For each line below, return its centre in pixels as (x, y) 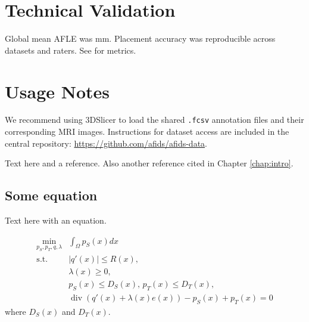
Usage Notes (57, 91)
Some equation (51, 195)
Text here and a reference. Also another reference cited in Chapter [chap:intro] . (149, 163)
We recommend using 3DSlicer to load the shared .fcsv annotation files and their (154, 120)
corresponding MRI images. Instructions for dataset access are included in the (147, 131)
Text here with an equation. (56, 220)
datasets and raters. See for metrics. (71, 50)
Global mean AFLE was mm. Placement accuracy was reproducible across (140, 38)
